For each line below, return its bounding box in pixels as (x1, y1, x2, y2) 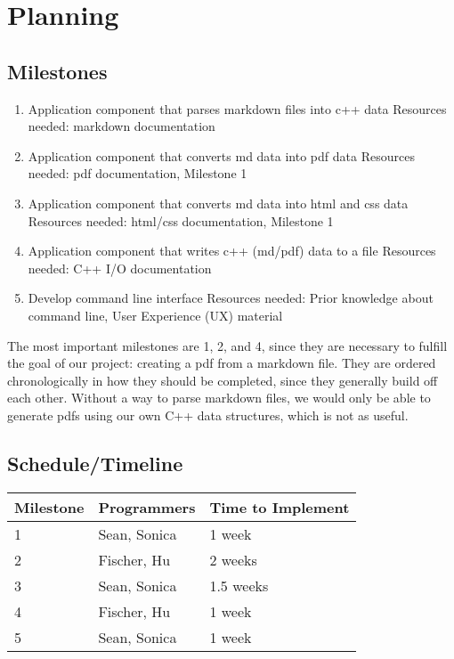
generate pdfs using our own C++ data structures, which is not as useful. (7, 405, 409, 424)
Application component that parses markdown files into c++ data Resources (28, 99, 447, 118)
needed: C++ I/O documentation (28, 258, 212, 277)
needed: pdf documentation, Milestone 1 (28, 164, 247, 183)
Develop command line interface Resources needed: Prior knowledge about (28, 289, 434, 307)
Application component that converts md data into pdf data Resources (28, 146, 415, 165)
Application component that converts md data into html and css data (28, 193, 409, 212)
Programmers (98, 496, 196, 517)
